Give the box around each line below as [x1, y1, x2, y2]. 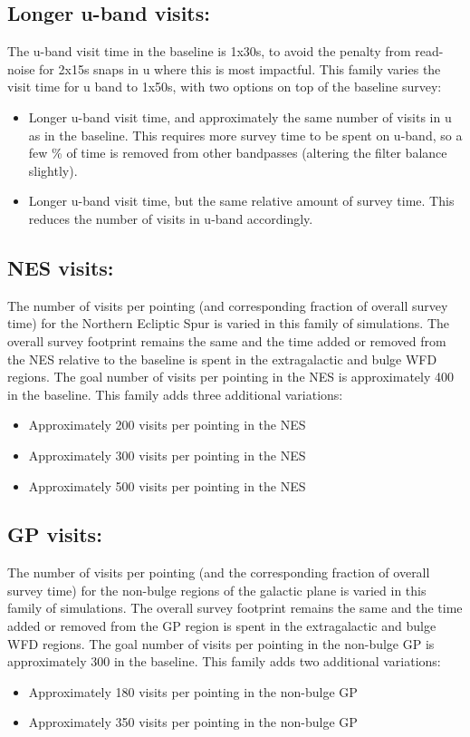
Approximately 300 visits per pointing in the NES [28, 445, 306, 464]
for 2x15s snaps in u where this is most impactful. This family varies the [39, 59, 441, 78]
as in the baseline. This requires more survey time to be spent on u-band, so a [28, 125, 463, 144]
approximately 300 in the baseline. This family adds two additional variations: [7, 652, 441, 671]
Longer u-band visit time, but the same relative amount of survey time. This [28, 191, 455, 210]
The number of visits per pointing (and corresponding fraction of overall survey [7, 296, 448, 315]
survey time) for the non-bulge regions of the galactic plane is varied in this [7, 580, 427, 599]
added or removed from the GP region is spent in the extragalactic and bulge [7, 616, 436, 635]
